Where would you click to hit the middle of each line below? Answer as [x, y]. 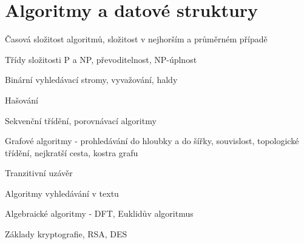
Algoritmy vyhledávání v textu [62, 193]
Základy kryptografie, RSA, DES [66, 234]
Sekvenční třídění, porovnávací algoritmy [81, 120]
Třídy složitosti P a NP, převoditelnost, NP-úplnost [101, 59]
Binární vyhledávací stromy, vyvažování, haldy [91, 80]
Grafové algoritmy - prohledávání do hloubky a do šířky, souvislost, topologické [152, 141]
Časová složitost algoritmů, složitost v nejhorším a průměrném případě [136, 39]
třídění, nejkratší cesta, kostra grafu [72, 152]
